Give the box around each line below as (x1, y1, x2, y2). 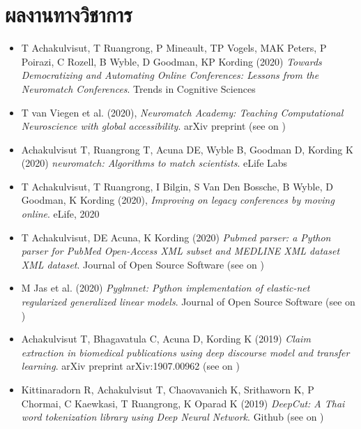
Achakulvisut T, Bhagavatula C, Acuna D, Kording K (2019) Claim (21, 331, 311, 346)
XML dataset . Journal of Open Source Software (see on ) (21, 257, 264, 271)
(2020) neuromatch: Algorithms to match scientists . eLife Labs (21, 156, 288, 170)
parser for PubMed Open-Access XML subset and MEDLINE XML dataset (21, 243, 340, 258)
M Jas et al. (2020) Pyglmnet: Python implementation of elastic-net (21, 280, 310, 295)
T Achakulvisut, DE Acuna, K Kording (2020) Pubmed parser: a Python (21, 229, 331, 244)
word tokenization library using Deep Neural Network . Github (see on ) (21, 409, 324, 424)
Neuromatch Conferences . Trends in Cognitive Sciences (21, 81, 256, 96)
